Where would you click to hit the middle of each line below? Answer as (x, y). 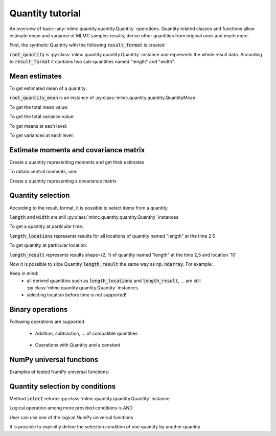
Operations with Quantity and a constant (77, 345)
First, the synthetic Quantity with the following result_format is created (87, 45)
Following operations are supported (47, 322)
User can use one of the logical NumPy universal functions (71, 417)
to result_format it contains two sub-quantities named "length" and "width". (93, 62)
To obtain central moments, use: (43, 172)
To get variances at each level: (42, 135)
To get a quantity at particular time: (47, 226)
